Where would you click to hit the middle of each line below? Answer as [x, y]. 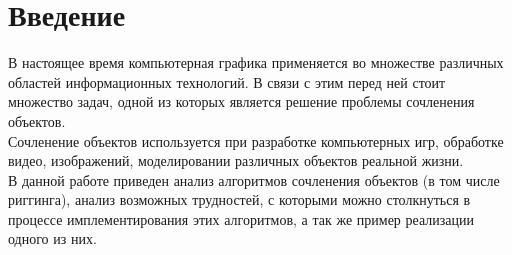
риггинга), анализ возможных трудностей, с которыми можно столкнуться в [239, 199]
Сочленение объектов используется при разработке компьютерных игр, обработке [256, 140]
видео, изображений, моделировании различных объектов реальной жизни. [236, 160]
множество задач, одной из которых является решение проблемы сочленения [241, 101]
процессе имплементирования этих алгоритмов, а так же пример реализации [241, 218]
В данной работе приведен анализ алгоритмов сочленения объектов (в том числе [254, 179]
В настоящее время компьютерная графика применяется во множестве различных [256, 62]
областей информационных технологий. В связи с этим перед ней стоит [227, 81]
